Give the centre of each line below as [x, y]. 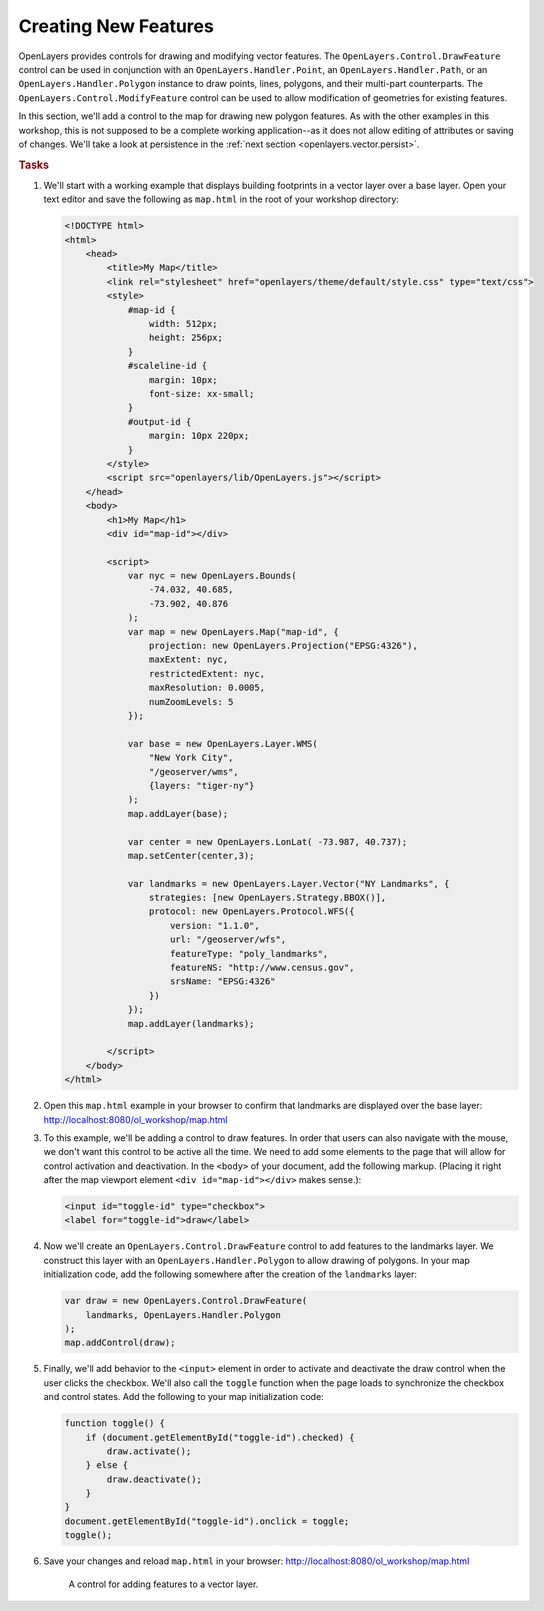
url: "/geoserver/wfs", [228, 939]
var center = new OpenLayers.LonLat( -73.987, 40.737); [267, 841]
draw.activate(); [149, 1451]
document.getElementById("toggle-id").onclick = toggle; [207, 1521]
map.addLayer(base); [178, 813]
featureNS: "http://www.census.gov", [262, 968]
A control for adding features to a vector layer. [163, 1584]
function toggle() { [114, 1423]
